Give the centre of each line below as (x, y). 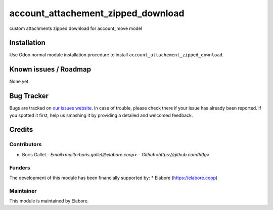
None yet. (19, 82)
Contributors (26, 145)
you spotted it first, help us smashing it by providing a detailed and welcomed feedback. (101, 115)
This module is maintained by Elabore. (49, 201)
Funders (20, 167)
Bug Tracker (29, 96)
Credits (21, 130)
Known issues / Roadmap (50, 69)
